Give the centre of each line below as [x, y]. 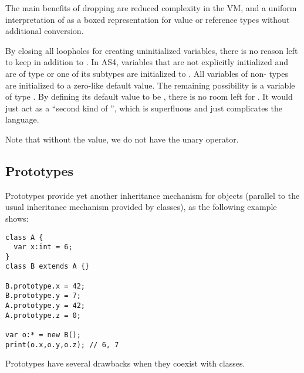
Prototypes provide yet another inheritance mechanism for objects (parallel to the [153, 195]
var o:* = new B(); [43, 335]
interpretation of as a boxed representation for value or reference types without [148, 19]
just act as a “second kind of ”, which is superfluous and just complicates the [144, 108]
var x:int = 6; [43, 247]
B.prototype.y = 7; [43, 296]
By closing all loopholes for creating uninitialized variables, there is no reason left [152, 50]
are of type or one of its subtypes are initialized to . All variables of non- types [147, 73]
